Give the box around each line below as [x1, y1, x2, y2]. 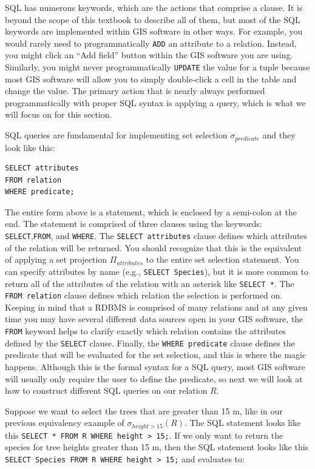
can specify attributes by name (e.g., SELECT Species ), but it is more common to [5, 265, 308, 277]
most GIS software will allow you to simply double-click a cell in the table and [5, 72, 297, 85]
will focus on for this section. [5, 108, 112, 121]
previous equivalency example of [5, 416, 124, 429]
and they [262, 129, 296, 141]
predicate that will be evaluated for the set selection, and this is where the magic [5, 348, 307, 361]
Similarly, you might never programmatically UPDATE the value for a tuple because [5, 61, 310, 73]
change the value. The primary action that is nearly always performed [5, 84, 265, 97]
